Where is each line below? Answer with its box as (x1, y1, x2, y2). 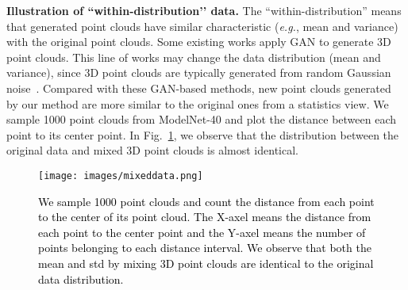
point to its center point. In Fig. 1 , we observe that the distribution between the (6, 126, 399, 143)
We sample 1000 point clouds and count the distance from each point (38, 193, 375, 209)
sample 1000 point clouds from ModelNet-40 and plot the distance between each (6, 111, 397, 128)
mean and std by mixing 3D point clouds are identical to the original (38, 254, 374, 271)
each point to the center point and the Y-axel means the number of (38, 223, 366, 240)
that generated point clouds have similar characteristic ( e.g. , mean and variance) (6, 17, 398, 34)
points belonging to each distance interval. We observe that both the (38, 239, 371, 256)
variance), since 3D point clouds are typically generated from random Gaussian (6, 64, 391, 81)
